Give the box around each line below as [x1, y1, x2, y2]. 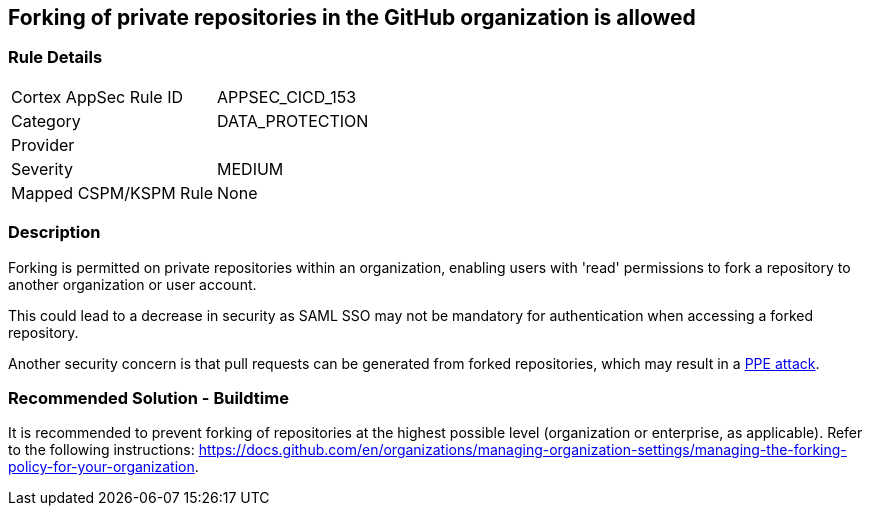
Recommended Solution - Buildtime [8, 387, 289, 408]
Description [8, 222, 101, 243]
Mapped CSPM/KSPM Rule [11, 182, 214, 203]
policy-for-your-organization [8, 458, 195, 476]
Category [11, 110, 81, 131]
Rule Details [8, 47, 103, 68]
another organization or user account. [8, 275, 257, 293]
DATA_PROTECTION [217, 110, 369, 131]
